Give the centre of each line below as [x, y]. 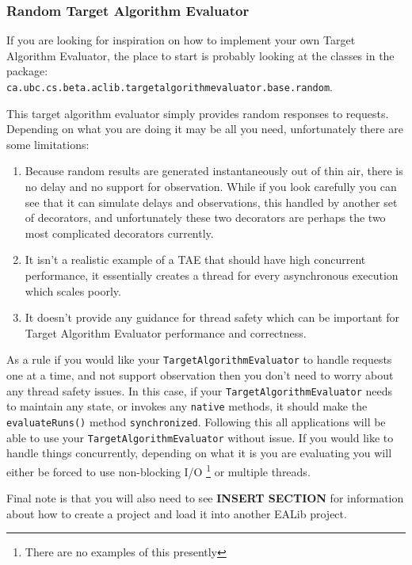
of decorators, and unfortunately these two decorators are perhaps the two [205, 218]
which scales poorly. [73, 290]
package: [27, 71]
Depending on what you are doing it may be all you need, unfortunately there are [205, 129]
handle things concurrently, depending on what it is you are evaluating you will [199, 453]
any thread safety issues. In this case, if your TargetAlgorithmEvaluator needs [200, 390]
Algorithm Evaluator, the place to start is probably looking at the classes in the [200, 55]
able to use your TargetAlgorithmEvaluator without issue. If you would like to [200, 437]
